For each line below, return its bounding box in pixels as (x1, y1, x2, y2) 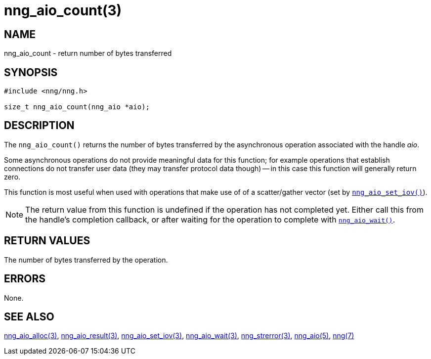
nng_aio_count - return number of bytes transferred (4, 49, 172, 58)
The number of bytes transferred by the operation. (4, 255, 168, 264)
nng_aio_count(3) (4, 2, 122, 19)
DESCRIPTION (4, 119, 75, 132)
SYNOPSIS (4, 66, 58, 79)
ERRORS (4, 272, 46, 285)
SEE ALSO (4, 310, 54, 323)
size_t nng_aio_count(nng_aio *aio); (4, 103, 150, 111)
